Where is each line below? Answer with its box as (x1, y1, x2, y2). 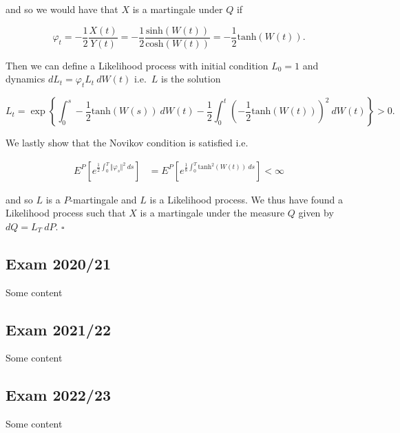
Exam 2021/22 (6, 318, 112, 340)
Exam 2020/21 (6, 252, 112, 274)
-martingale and (70, 192, 137, 206)
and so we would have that (6, 2, 118, 16)
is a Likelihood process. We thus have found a (149, 192, 344, 206)
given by (298, 206, 334, 220)
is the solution (160, 71, 221, 86)
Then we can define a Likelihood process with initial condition (6, 58, 269, 72)
